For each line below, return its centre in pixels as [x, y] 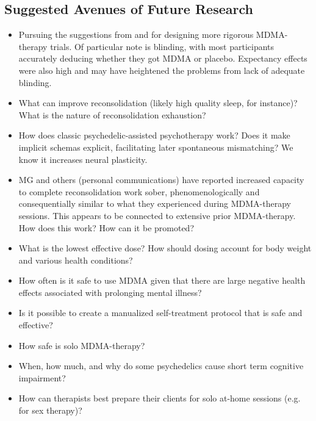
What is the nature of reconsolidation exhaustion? [112, 114]
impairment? [42, 377]
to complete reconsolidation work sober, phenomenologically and [139, 191]
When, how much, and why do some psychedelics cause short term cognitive [161, 366]
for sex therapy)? [50, 410]
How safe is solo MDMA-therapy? [82, 345]
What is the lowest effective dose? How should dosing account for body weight [165, 248]
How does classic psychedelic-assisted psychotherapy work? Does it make [154, 135]
